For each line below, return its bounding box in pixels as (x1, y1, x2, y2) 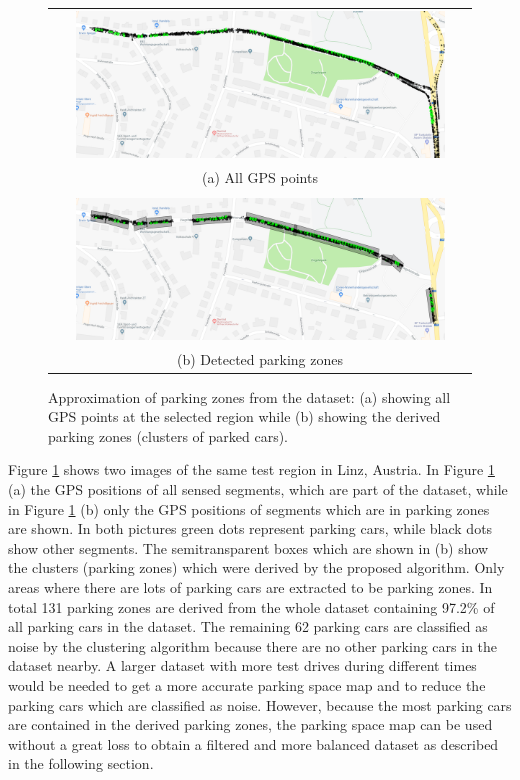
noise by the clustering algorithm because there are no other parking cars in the (8, 635, 498, 656)
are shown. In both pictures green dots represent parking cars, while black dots (8, 518, 493, 539)
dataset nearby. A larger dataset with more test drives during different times (8, 655, 477, 676)
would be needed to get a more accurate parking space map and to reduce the (8, 674, 486, 695)
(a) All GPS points (202, 167, 318, 188)
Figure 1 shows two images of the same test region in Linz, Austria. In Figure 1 (8, 459, 495, 480)
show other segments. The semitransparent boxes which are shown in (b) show (8, 537, 489, 558)
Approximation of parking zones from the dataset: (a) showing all (48, 386, 451, 407)
